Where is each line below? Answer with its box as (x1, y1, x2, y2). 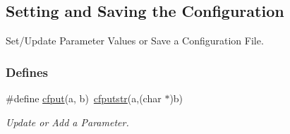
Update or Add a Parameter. (6, 114, 129, 129)
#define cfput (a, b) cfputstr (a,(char (6, 91, 162, 106)
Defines (6, 63, 49, 80)
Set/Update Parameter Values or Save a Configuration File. (6, 33, 264, 48)
